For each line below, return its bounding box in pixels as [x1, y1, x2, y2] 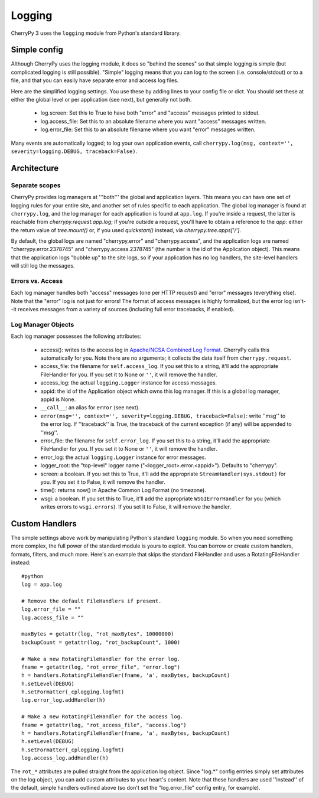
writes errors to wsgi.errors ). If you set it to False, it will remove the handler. [40, 503, 232, 510]
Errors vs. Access [11, 277, 63, 285]
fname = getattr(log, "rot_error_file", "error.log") [21, 663, 180, 670]
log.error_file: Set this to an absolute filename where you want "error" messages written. [40, 126, 256, 133]
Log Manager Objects [11, 320, 74, 328]
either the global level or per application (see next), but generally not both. [11, 96, 192, 103]
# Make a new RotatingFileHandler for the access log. [21, 714, 184, 720]
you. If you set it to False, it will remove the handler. [40, 478, 165, 486]
